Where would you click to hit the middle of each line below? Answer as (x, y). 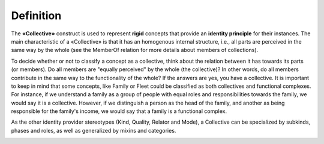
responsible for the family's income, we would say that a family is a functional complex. (119, 111)
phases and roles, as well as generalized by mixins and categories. (94, 130)
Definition (36, 16)
